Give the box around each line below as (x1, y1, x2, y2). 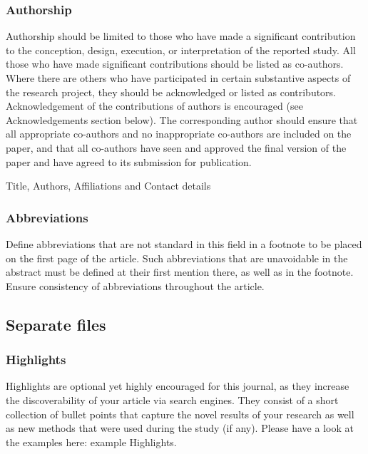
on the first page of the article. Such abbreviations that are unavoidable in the (6, 250, 348, 265)
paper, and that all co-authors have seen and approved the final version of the (6, 140, 347, 155)
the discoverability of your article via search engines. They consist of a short (6, 392, 339, 407)
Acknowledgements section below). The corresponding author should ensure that (6, 112, 358, 127)
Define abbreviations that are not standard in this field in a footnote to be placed (6, 236, 362, 251)
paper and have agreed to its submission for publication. (6, 154, 252, 169)
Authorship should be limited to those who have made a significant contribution (6, 29, 356, 43)
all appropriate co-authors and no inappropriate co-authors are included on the (6, 126, 352, 141)
